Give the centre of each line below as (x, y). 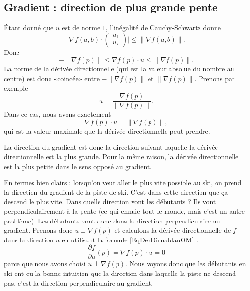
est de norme (81, 27)
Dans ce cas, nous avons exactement (58, 114)
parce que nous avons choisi (45, 264)
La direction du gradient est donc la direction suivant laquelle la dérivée (111, 147)
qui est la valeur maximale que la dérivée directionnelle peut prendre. (107, 130)
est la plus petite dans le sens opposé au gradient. (78, 166)
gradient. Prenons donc (38, 230)
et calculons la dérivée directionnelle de (173, 230)
